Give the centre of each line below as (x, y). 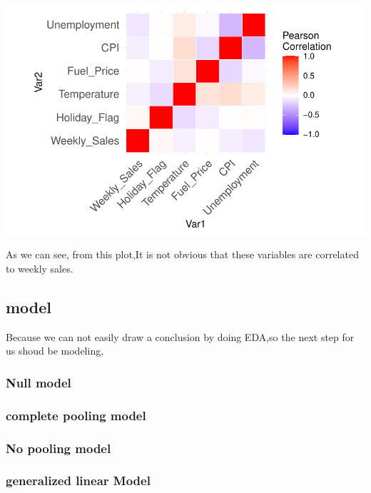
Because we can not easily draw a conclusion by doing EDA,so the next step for (180, 336)
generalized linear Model (78, 481)
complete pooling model (76, 415)
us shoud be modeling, (55, 351)
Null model (39, 382)
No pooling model (59, 448)
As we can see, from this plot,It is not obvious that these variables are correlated (182, 254)
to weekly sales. (40, 268)
